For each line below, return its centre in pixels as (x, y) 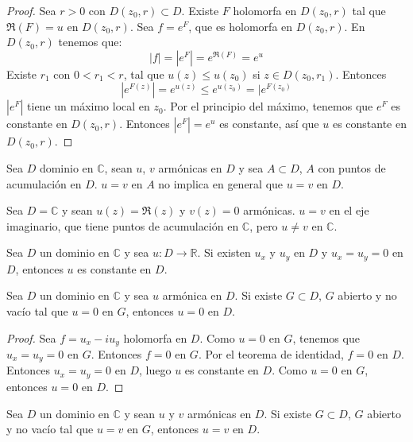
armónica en (192, 295)
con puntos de (352, 167)
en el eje (349, 210)
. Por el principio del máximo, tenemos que (268, 106)
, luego (155, 370)
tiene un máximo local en (89, 106)
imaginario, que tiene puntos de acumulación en (123, 225)
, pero (264, 225)
